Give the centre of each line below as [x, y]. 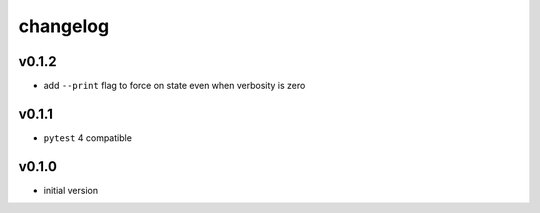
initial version [71, 190]
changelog [64, 26]
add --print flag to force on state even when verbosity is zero [174, 86]
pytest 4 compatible [87, 137]
